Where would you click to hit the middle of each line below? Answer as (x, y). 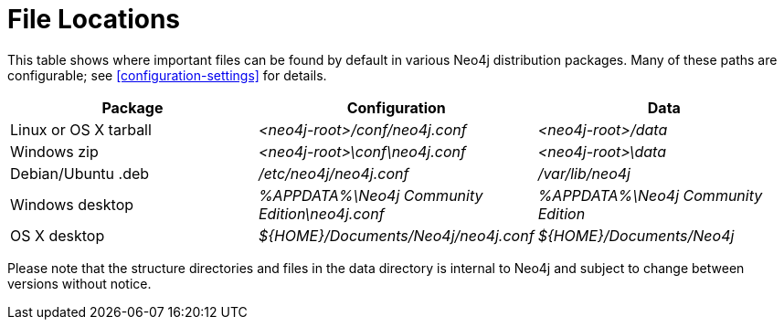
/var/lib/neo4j (584, 173)
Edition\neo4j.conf (321, 213)
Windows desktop (72, 204)
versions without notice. (79, 283)
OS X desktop (58, 235)
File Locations (94, 19)
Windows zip (54, 151)
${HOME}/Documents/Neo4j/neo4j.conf (396, 235)
